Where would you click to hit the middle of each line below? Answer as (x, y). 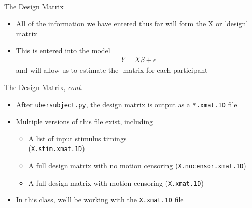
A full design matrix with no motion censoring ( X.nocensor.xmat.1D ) (137, 166)
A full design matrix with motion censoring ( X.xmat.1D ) (116, 182)
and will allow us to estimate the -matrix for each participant (112, 70)
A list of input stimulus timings (77, 138)
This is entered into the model (63, 50)
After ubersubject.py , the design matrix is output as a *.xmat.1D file (127, 104)
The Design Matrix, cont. (44, 87)
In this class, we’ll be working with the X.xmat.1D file (100, 200)
